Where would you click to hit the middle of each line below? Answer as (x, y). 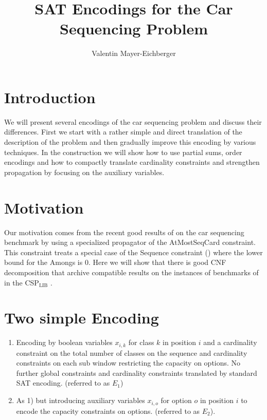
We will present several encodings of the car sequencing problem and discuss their (133, 121)
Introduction (50, 97)
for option (176, 400)
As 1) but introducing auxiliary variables (81, 400)
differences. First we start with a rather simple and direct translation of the (123, 132)
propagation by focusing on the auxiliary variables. (84, 172)
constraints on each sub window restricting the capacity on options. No (128, 363)
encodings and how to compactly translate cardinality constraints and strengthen (132, 162)
